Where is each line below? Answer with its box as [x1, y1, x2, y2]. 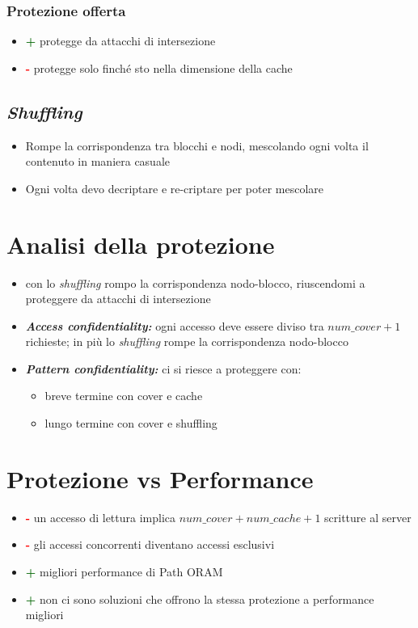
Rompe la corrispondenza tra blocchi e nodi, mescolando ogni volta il [25, 137, 369, 154]
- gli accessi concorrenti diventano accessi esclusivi [25, 536, 275, 553]
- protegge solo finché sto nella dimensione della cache [25, 59, 293, 76]
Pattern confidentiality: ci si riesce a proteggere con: [25, 360, 302, 377]
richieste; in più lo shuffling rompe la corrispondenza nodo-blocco [25, 333, 348, 350]
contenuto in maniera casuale [25, 153, 171, 170]
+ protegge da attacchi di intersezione [25, 32, 216, 49]
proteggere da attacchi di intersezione [25, 290, 211, 307]
